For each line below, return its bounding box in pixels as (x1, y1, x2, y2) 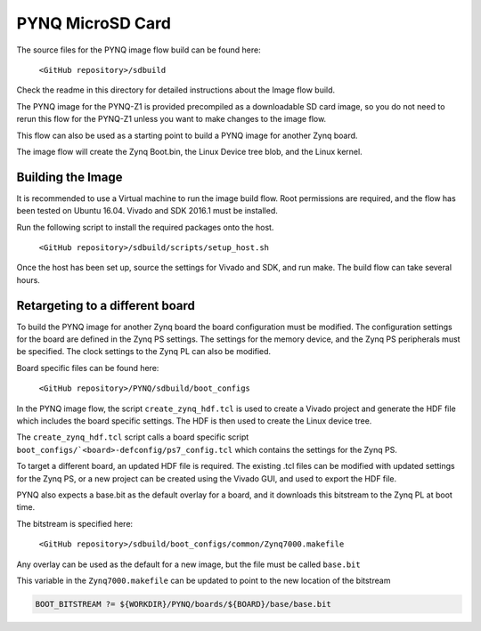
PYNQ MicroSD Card (16, 13, 171, 33)
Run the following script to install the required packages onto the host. (16, 222, 274, 232)
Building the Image (16, 169, 123, 184)
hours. (16, 274, 40, 285)
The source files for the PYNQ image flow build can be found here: (16, 44, 262, 55)
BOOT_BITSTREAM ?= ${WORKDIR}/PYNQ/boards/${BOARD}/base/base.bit (35, 599, 331, 609)
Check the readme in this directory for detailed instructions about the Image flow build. (16, 85, 336, 95)
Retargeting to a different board (16, 298, 195, 313)
